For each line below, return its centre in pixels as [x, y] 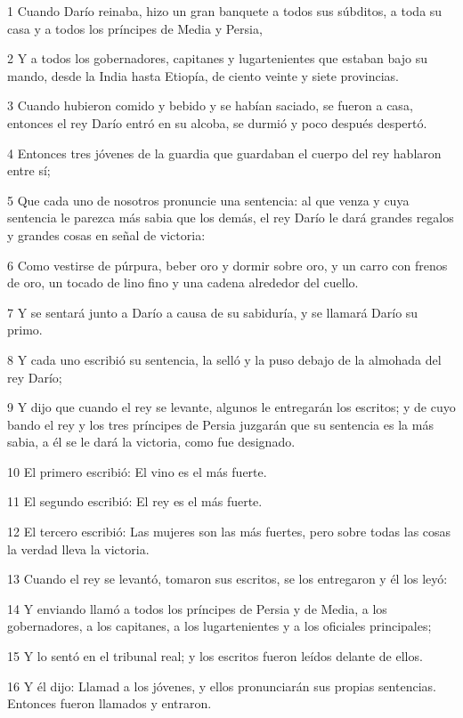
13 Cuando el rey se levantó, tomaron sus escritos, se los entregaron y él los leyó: [227, 579]
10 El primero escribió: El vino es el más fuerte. [137, 471]
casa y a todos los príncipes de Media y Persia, [135, 28]
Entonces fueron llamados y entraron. [110, 703]
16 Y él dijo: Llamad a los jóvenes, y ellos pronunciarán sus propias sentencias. [222, 686]
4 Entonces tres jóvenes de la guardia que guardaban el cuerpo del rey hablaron [224, 153]
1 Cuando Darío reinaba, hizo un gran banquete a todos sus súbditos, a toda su [225, 11]
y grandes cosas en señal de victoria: [106, 234]
